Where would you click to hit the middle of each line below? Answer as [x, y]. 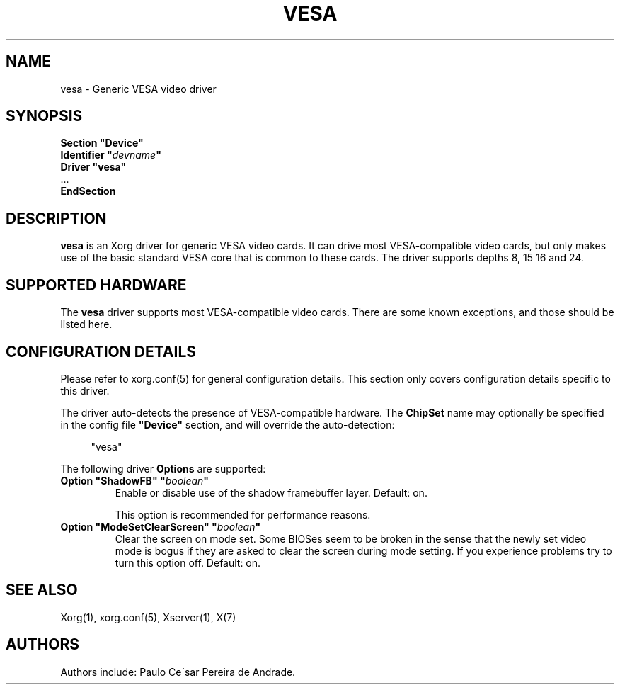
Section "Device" [102, 143]
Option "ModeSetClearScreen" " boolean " [161, 526]
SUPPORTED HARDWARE [96, 285]
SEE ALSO [42, 590]
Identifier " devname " [111, 155]
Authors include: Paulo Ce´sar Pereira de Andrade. [178, 672]
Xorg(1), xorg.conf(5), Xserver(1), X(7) [148, 617]
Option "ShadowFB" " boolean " [135, 480]
